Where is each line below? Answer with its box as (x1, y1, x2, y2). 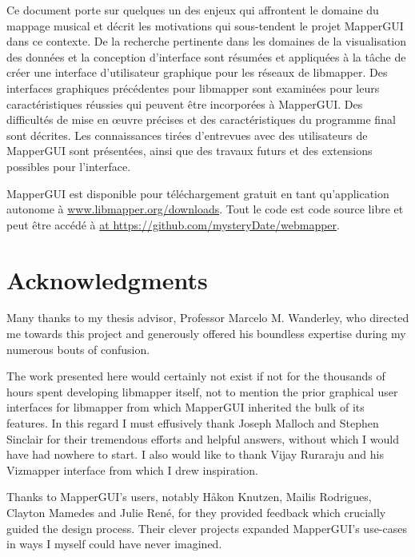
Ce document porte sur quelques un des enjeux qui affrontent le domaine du (6, 2, 379, 18)
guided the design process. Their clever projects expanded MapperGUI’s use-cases (6, 519, 407, 536)
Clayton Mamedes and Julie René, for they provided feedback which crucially (6, 503, 386, 520)
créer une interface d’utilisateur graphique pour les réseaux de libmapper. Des (6, 64, 388, 81)
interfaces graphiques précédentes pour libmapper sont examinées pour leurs (6, 79, 380, 96)
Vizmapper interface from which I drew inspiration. (6, 461, 258, 478)
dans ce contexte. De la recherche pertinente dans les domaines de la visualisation (6, 33, 407, 50)
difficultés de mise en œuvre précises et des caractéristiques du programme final (6, 111, 396, 128)
